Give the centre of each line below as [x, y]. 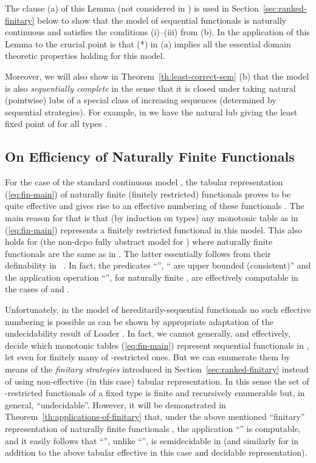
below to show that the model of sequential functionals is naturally [162, 20]
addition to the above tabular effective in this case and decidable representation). [156, 452]
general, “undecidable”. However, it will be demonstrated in [115, 404]
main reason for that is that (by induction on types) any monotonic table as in [152, 217]
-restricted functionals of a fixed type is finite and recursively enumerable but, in [155, 393]
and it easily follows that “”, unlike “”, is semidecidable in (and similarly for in [152, 440]
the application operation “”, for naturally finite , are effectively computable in [152, 277]
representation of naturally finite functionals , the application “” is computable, [153, 429]
